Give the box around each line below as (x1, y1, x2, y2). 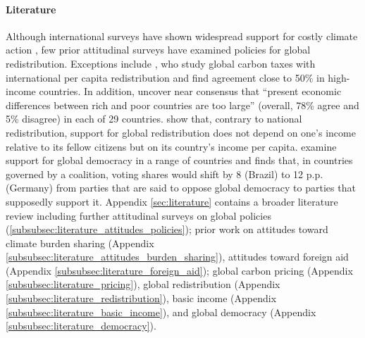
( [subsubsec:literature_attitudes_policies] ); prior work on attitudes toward (6, 222, 328, 237)
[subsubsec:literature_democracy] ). (6, 318, 156, 333)
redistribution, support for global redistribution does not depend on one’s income (6, 125, 356, 139)
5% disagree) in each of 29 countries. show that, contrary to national (6, 111, 302, 126)
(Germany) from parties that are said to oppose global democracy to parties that (6, 180, 356, 195)
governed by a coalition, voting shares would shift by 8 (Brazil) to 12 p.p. (6, 166, 323, 181)
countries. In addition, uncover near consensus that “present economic (39, 84, 342, 99)
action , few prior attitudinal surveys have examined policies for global (6, 42, 311, 57)
